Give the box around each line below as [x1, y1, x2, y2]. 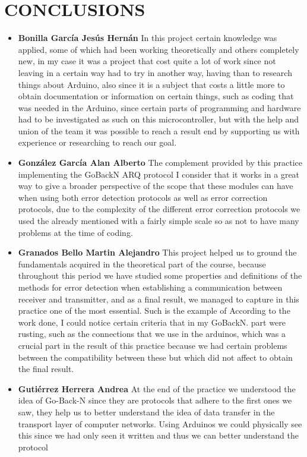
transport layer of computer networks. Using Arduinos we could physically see [18, 417, 302, 430]
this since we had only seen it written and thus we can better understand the [18, 429, 299, 442]
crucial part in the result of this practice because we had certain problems [18, 339, 287, 351]
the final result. [18, 363, 74, 375]
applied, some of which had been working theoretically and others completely [18, 43, 299, 55]
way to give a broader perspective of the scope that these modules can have [18, 179, 293, 192]
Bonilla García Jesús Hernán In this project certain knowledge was [18, 31, 277, 44]
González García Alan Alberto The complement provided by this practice [18, 156, 303, 169]
